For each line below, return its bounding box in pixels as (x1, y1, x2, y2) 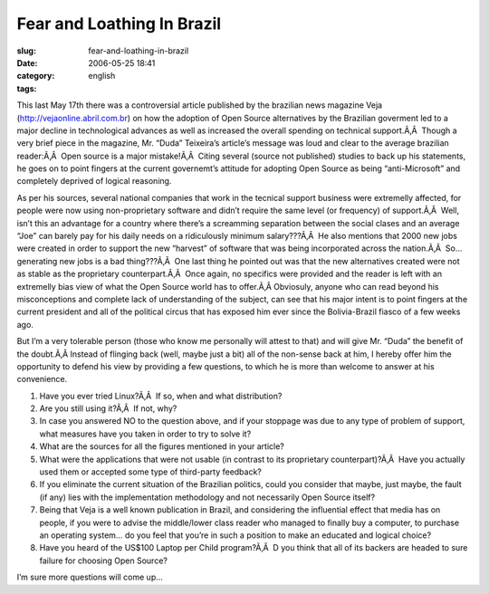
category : (16, 71, 55, 81)
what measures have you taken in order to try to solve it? (39, 428, 252, 439)
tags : (16, 82, 37, 94)
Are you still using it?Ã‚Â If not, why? (39, 403, 177, 414)
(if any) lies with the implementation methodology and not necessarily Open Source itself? (39, 492, 376, 503)
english (88, 71, 116, 81)
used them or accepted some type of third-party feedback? (39, 466, 263, 477)
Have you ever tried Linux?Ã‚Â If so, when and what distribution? (39, 390, 283, 401)
